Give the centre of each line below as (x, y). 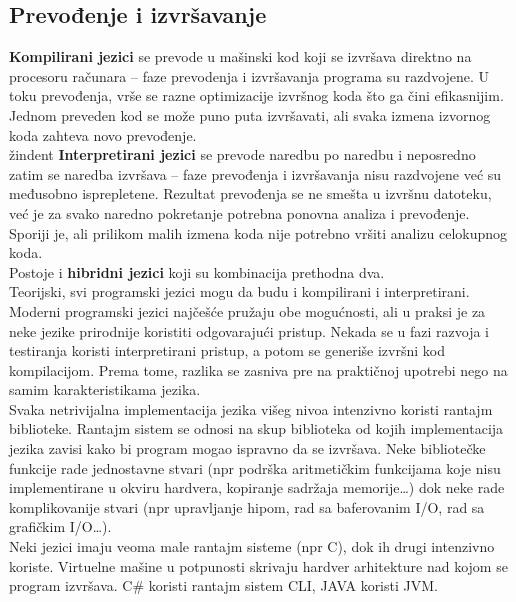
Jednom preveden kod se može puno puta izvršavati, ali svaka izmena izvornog (250, 114)
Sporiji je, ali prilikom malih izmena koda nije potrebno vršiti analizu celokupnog (258, 232)
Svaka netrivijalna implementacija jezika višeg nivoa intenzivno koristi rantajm (251, 408)
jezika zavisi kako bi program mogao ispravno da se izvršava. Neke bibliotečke (247, 448)
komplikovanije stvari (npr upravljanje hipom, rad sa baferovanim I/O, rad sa (247, 506)
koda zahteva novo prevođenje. (103, 134)
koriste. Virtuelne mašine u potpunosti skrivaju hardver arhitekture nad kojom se (258, 565)
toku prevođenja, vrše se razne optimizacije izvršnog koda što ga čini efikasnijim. (256, 95)
